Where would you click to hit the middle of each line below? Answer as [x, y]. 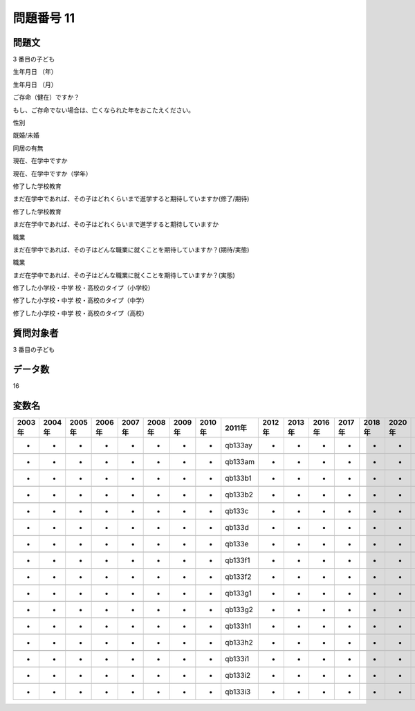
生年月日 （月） [35, 84]
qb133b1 [238, 478]
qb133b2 [239, 495]
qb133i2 [238, 675]
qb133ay [239, 445]
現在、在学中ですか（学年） [52, 174]
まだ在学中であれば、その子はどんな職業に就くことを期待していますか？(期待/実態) [131, 250]
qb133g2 [239, 609]
